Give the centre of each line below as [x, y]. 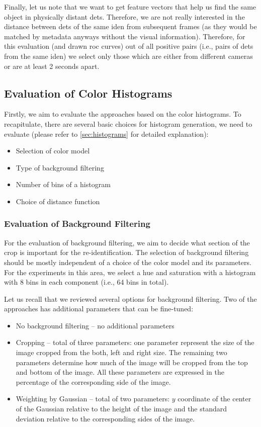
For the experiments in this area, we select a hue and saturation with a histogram [130, 272]
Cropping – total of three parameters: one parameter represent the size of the [135, 342]
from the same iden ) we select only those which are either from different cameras [128, 56]
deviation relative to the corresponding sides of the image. [105, 418]
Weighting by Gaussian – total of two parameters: [93, 399]
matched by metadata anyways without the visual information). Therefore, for [125, 36]
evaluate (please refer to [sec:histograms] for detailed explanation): [106, 134]
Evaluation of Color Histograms [88, 93]
